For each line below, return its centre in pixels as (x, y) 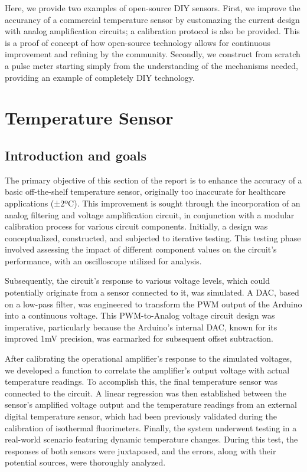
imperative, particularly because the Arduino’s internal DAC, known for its (141, 327)
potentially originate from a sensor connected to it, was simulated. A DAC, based (152, 292)
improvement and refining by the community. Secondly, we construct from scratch (153, 54)
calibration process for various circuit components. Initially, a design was (136, 226)
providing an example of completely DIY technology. (100, 77)
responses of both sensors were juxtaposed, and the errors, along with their (141, 450)
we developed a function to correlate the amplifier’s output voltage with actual (147, 370)
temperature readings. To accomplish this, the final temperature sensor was (141, 381)
